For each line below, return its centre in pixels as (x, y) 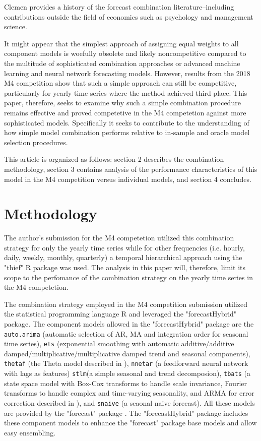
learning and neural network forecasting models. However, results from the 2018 (127, 73)
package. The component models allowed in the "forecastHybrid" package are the (129, 323)
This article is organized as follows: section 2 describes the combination (114, 159)
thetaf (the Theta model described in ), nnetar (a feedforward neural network (126, 363)
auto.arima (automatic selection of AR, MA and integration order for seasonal (126, 333)
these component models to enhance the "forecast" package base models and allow (130, 423)
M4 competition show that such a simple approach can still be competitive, (120, 83)
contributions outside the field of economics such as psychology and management (129, 16)
